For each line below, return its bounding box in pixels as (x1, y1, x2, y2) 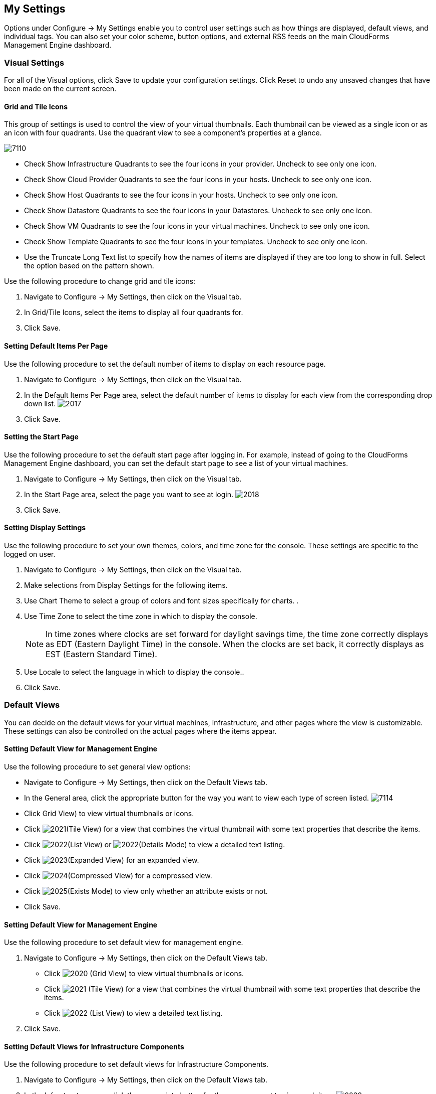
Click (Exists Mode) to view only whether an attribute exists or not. (24, 887, 268, 896)
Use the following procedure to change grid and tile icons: (4, 277, 196, 286)
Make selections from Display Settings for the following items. (24, 581, 228, 590)
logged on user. (4, 550, 56, 559)
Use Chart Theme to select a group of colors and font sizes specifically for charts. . (24, 596, 299, 605)
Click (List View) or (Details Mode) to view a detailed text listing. (24, 840, 285, 849)
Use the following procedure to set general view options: (4, 762, 191, 771)
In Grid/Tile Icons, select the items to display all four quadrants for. (24, 308, 243, 317)
